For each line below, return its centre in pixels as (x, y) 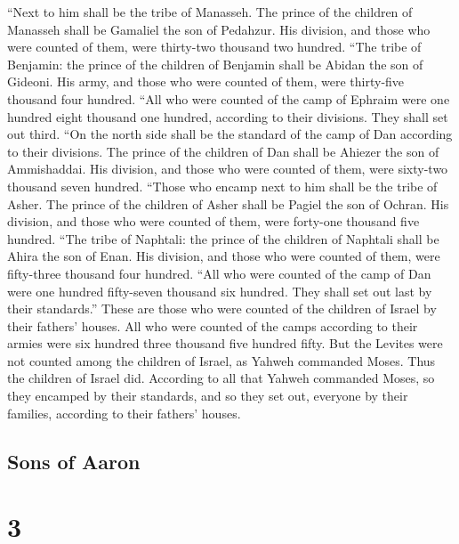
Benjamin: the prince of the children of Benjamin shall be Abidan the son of (215, 64)
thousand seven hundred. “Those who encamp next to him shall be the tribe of (222, 186)
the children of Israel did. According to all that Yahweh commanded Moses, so (221, 378)
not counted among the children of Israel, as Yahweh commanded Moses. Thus (221, 360)
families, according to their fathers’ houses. (124, 413)
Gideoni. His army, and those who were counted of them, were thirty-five (206, 81)
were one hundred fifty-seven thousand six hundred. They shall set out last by (220, 291)
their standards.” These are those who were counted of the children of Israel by (222, 309)
